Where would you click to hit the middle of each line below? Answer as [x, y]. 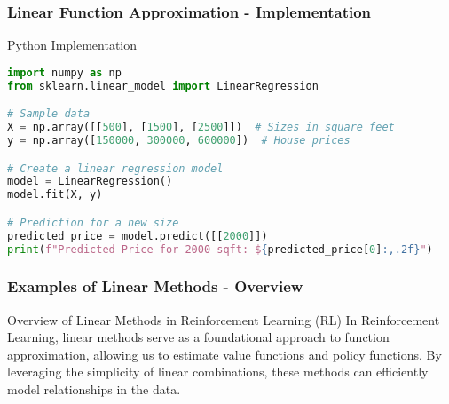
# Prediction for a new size [93, 222]
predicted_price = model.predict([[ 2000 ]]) [138, 236]
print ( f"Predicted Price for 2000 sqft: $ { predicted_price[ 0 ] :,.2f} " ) [220, 249]
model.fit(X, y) [55, 195]
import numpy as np [64, 72]
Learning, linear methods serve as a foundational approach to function [198, 337]
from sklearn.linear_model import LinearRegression [163, 86]
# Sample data [49, 114]
